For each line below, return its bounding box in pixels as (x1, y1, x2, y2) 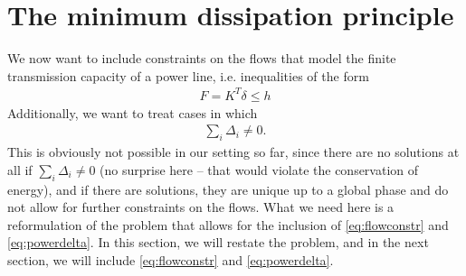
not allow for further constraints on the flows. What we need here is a (7, 198, 395, 216)
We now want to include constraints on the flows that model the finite (7, 49, 396, 68)
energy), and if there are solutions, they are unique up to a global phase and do (7, 179, 449, 198)
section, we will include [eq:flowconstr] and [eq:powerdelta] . (7, 251, 334, 270)
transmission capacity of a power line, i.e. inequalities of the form (7, 66, 369, 85)
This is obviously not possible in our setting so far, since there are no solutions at (7, 143, 460, 161)
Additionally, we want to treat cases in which (7, 103, 258, 122)
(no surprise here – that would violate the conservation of (100, 160, 419, 179)
